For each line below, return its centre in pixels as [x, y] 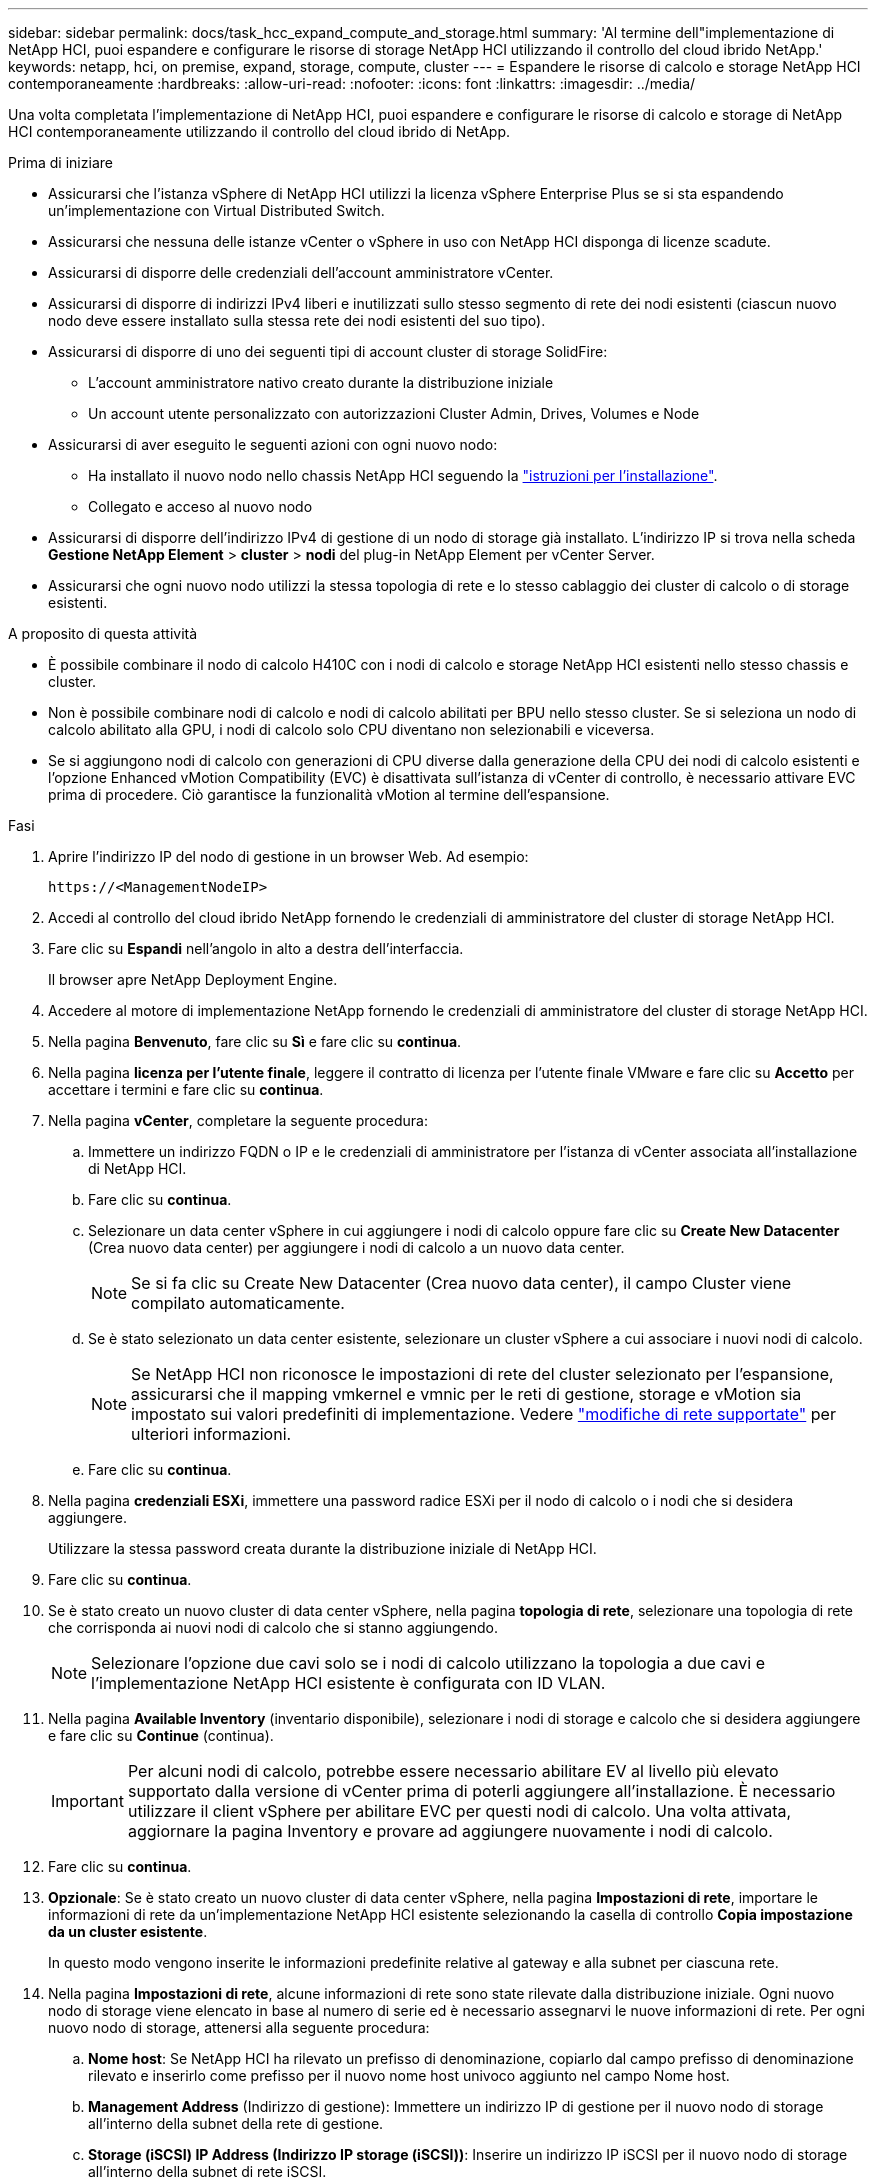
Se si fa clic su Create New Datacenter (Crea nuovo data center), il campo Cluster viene [461, 1283]
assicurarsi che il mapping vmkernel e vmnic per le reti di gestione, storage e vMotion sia [466, 1394]
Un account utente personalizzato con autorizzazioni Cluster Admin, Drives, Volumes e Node [394, 413]
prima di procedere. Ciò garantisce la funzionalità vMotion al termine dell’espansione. [329, 794]
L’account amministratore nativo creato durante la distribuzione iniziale [321, 382]
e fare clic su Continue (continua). [161, 1735]
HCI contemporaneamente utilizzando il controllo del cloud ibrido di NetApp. [259, 131]
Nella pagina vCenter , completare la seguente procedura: [238, 1120]
